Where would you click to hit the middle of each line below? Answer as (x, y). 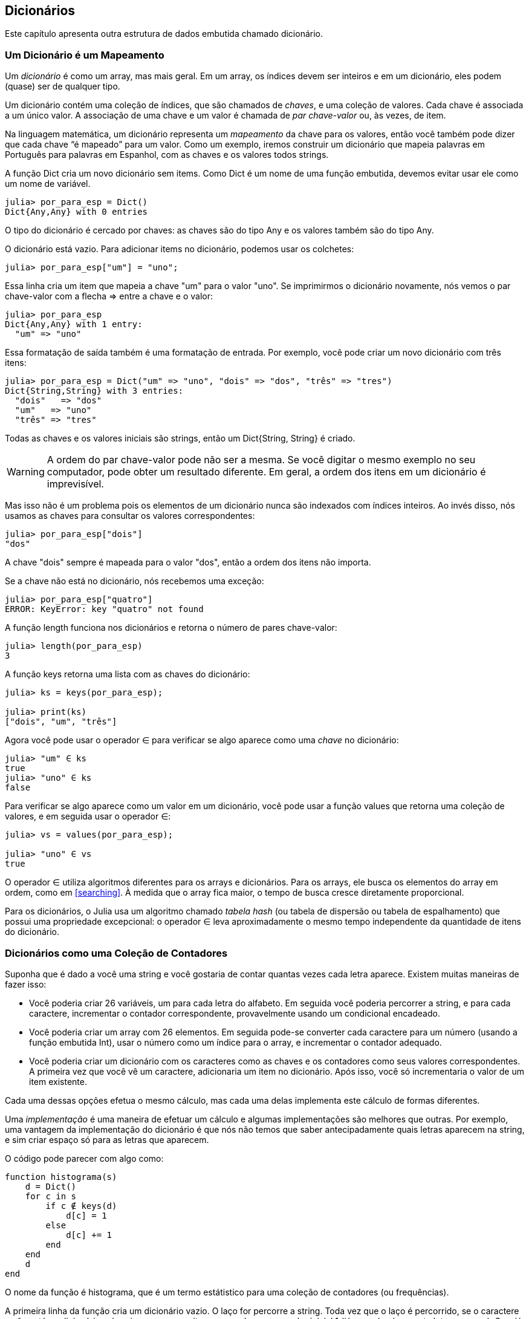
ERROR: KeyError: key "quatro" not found (104, 609)
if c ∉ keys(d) (81, 1206)
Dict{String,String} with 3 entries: (94, 391)
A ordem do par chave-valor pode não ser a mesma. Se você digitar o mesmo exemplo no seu (261, 460)
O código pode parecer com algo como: (84, 1158)
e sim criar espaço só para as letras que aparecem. (107, 1139)
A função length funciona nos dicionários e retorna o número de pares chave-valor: (171, 628)
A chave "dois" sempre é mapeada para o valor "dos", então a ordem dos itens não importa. (188, 562)
